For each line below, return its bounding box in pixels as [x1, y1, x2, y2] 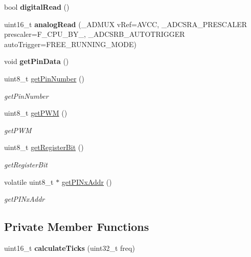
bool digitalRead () [4, 2, 70, 12]
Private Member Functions [4, 219, 149, 234]
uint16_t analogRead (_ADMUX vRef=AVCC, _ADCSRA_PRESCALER [4, 18, 247, 29]
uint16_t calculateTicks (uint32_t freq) [4, 242, 135, 253]
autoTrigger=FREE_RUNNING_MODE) [4, 38, 137, 49]
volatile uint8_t [4, 176, 54, 187]
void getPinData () [4, 56, 69, 67]
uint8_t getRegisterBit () [4, 142, 84, 153]
